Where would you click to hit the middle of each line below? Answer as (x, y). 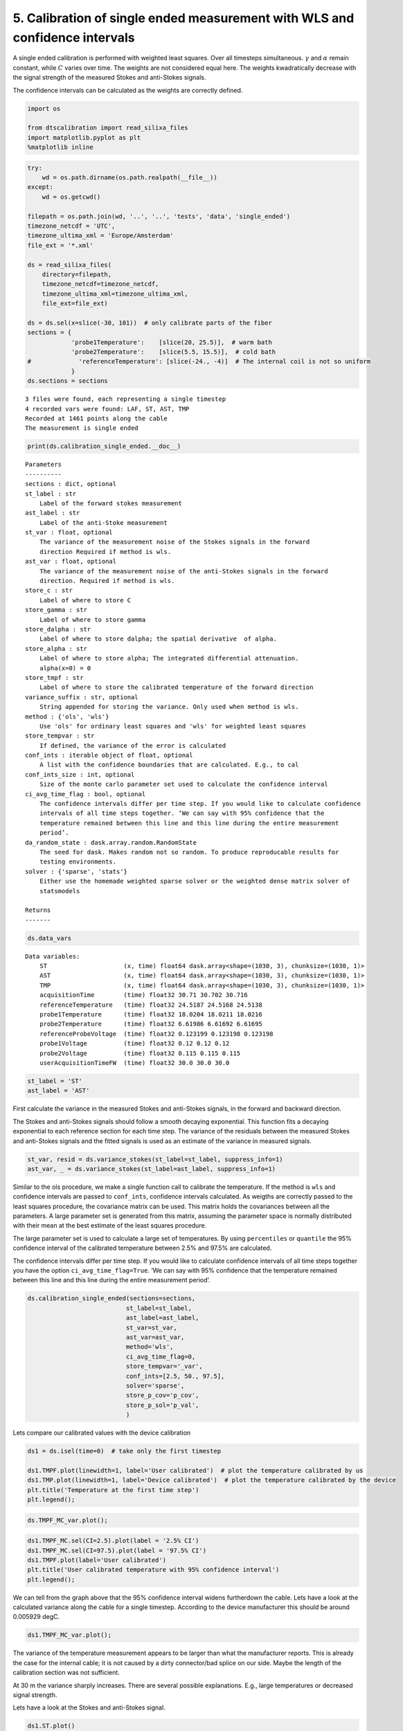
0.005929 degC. (36, 1617)
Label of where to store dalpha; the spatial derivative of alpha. (158, 639)
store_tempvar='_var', (164, 1366)
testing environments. (78, 862)
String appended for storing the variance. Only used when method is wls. (169, 707)
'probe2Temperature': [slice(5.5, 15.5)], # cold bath (173, 352)
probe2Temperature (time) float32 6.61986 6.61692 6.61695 (151, 1024)
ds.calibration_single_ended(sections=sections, (111, 1299)
